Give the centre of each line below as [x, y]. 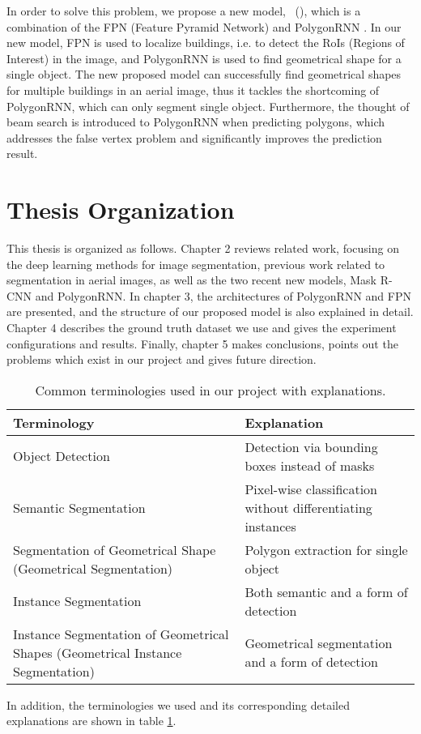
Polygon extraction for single [326, 549]
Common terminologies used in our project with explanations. [210, 390]
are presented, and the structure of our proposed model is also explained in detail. [210, 312]
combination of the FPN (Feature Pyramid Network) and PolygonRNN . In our [204, 26]
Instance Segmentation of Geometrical [121, 634]
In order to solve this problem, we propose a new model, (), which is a [184, 11]
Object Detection [62, 456]
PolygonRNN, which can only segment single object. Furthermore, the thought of [208, 106]
